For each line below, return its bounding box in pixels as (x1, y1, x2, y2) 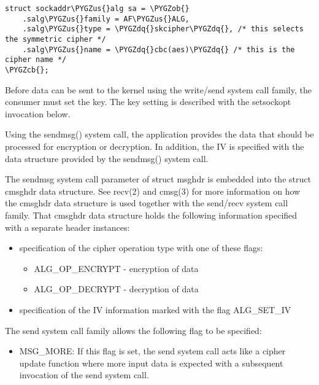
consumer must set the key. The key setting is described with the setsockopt (5, 95, 291, 108)
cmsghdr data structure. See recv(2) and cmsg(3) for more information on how (5, 184, 301, 197)
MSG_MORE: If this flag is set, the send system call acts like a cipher (19, 344, 286, 357)
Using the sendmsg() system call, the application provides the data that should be (5, 128, 314, 141)
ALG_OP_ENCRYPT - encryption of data (34, 262, 199, 274)
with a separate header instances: (5, 220, 130, 233)
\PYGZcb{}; (5, 65, 49, 74)
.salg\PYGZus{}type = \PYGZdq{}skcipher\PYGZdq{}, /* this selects (22, 25, 304, 34)
